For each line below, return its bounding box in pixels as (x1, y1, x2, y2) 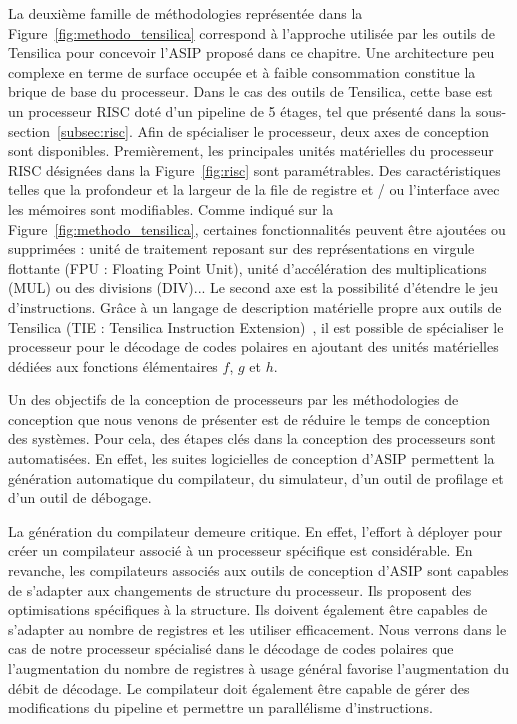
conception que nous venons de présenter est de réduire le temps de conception (8, 408, 490, 429)
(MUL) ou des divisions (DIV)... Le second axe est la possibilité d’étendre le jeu (8, 277, 498, 298)
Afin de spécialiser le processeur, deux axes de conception (137, 120, 490, 141)
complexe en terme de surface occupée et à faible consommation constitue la (8, 61, 476, 82)
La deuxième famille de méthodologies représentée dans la (8, 3, 363, 23)
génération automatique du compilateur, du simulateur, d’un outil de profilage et (8, 467, 504, 488)
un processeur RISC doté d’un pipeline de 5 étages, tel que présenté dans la (8, 100, 472, 121)
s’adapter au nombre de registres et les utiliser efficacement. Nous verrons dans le (8, 618, 507, 639)
